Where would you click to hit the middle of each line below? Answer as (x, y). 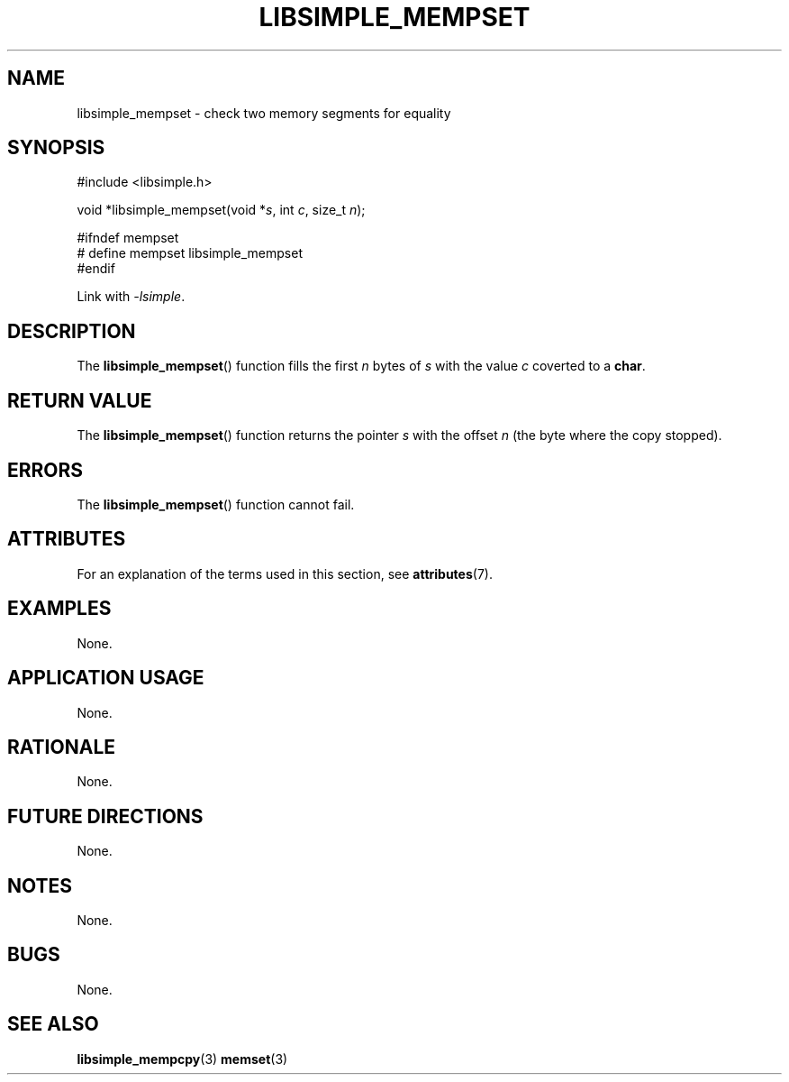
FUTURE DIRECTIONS (105, 816)
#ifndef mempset (128, 238)
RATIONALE (62, 747)
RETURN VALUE (80, 400)
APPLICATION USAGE (106, 678)
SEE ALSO (53, 1024)
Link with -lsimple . (131, 297)
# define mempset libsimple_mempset (190, 253)
